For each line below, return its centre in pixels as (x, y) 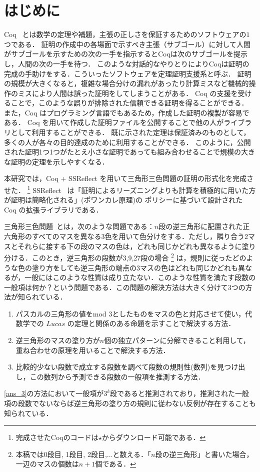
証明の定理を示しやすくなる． (60, 161)
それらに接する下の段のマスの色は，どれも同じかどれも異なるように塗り (137, 246)
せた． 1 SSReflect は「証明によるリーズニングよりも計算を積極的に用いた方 (130, 189)
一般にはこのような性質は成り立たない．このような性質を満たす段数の (140, 277)
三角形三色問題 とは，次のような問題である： (79, 226)
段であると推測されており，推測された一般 (180, 393)
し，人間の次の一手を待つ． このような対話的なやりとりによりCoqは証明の (127, 63)
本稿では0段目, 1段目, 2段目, (61, 454)
